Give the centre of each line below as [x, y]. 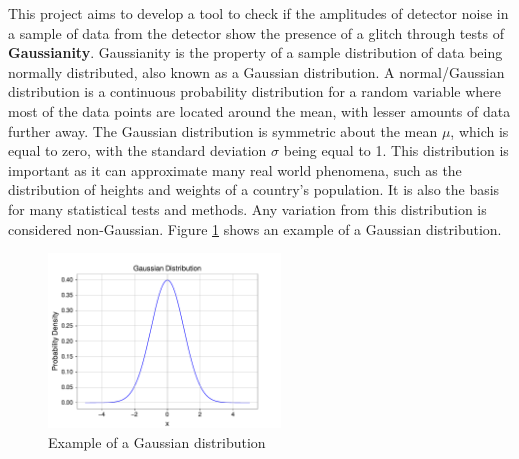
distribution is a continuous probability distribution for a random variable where [255, 91]
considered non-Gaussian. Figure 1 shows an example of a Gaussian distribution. [255, 228]
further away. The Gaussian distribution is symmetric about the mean [223, 130]
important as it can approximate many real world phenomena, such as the [235, 169]
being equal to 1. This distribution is [396, 150]
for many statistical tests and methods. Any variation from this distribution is [247, 208]
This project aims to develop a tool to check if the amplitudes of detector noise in [258, 13]
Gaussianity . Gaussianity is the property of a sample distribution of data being [255, 52]
